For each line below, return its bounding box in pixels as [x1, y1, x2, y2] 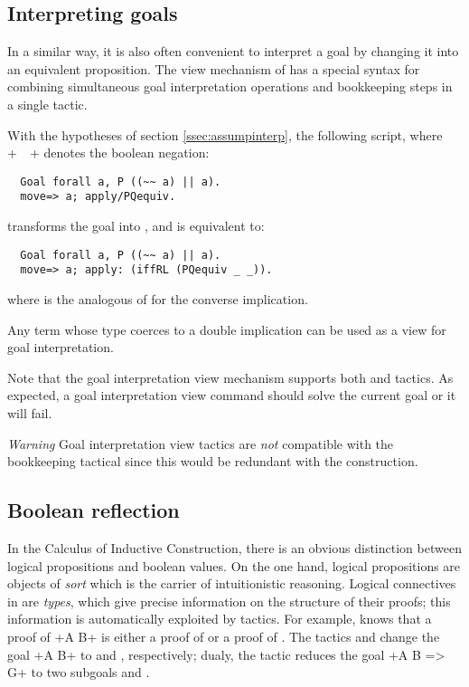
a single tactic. [7, 94, 88, 113]
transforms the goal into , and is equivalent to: [7, 216, 265, 235]
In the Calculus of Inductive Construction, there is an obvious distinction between [7, 538, 462, 557]
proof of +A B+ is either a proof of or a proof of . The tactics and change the [7, 626, 440, 645]
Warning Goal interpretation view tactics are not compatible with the [7, 434, 394, 453]
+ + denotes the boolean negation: [7, 143, 210, 162]
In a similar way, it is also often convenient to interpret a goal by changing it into [7, 42, 459, 61]
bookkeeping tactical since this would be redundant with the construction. [7, 452, 418, 471]
